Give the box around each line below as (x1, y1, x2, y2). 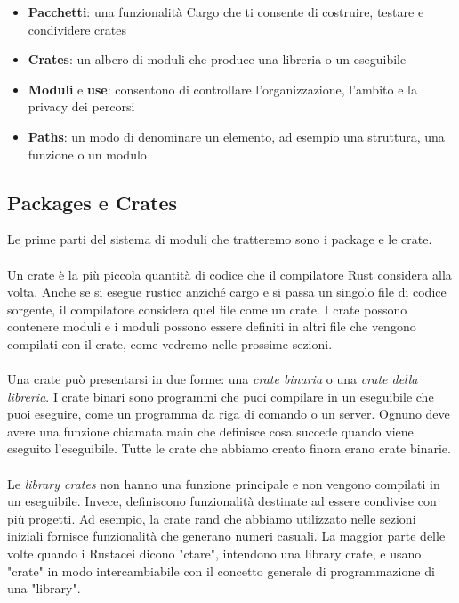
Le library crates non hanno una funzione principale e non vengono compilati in (7, 474, 440, 493)
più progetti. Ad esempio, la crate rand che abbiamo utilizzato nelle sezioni (7, 509, 416, 527)
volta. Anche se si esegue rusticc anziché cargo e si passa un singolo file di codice (7, 282, 447, 301)
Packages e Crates (7, 188, 178, 216)
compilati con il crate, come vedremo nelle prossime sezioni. (7, 334, 333, 353)
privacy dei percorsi (28, 97, 135, 116)
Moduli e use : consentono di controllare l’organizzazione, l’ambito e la (28, 79, 417, 98)
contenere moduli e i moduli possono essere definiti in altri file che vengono (7, 317, 416, 336)
